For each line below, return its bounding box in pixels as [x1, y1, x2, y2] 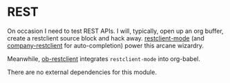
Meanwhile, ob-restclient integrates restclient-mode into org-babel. [7, 54, 200, 62]
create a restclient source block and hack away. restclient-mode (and [7, 34, 205, 42]
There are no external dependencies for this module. [7, 68, 157, 76]
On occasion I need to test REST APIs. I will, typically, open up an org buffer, [7, 27, 224, 35]
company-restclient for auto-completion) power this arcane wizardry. [7, 41, 204, 49]
